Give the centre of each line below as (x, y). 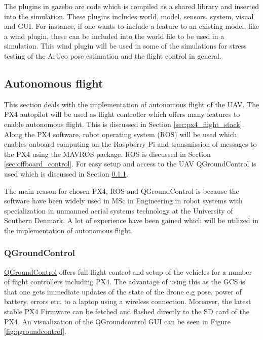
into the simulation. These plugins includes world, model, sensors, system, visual (129, 16)
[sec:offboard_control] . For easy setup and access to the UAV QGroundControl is (130, 164)
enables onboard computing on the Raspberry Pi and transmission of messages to (130, 144)
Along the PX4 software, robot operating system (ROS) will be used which (121, 134)
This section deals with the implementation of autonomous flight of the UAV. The (132, 104)
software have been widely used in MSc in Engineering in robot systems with (123, 201)
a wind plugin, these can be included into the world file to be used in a (114, 36)
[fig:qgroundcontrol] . (35, 331)
